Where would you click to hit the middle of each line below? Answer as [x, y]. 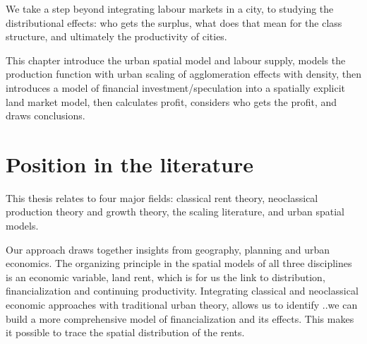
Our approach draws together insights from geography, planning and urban [168, 249]
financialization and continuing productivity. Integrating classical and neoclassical [182, 291]
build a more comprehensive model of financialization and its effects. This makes [180, 318]
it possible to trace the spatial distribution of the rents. [125, 332]
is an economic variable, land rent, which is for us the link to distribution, [166, 277]
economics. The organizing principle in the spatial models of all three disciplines [179, 263]
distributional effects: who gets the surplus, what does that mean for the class [174, 22]
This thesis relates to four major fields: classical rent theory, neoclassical [162, 197]
